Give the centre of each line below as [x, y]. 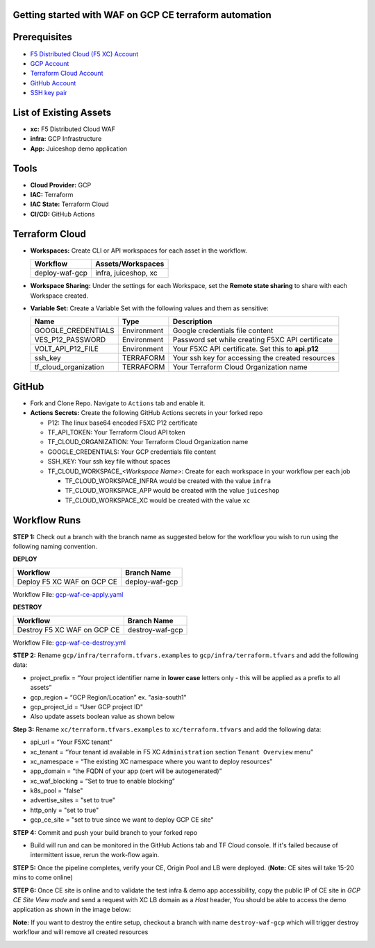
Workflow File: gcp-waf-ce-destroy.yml [69, 643]
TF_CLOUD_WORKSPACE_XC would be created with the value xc [158, 500]
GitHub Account [53, 83]
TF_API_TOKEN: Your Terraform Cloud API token [116, 432]
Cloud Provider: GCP [61, 185]
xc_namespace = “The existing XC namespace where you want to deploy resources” [151, 761]
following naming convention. [55, 547]
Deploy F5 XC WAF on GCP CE [67, 582]
